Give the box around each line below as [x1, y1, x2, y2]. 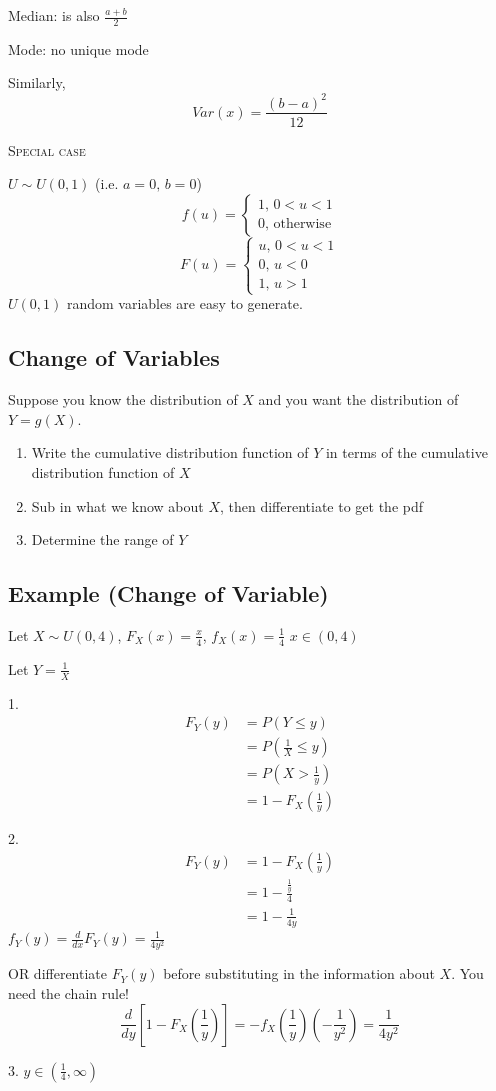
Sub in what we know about [31, 495, 204, 516]
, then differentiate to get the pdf [219, 495, 424, 516]
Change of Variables [8, 342, 220, 373]
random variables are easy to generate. [66, 293, 303, 314]
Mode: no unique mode [8, 38, 149, 59]
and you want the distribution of [258, 389, 459, 410]
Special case [8, 139, 86, 160]
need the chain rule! [8, 982, 129, 1003]
